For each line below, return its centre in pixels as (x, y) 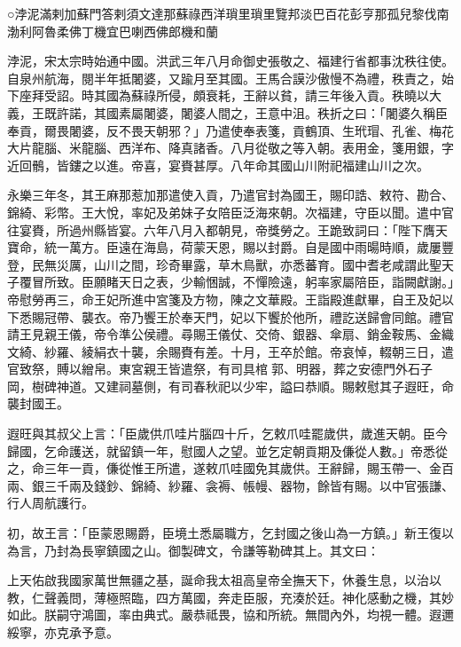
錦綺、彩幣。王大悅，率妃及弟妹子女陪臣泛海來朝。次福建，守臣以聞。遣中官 (230, 212)
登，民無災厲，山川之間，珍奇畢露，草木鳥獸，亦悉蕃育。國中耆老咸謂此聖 (224, 264)
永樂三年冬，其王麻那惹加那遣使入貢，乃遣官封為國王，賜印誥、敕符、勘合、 (230, 195)
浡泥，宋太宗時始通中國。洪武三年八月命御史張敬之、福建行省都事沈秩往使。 (230, 61)
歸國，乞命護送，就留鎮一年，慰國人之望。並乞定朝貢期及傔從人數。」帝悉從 (227, 450)
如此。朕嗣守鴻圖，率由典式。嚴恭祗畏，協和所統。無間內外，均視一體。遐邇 (230, 615)
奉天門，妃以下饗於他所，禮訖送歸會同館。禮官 (317, 316)
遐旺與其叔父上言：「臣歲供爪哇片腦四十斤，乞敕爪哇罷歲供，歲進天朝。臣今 (227, 434)
